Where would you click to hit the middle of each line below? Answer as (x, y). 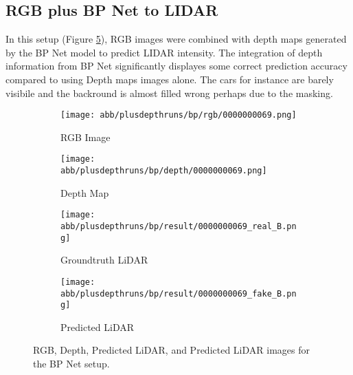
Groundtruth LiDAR (104, 260)
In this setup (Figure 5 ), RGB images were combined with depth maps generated (176, 39)
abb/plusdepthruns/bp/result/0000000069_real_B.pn (179, 226)
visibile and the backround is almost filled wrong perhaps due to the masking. (169, 93)
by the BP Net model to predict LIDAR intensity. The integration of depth (164, 52)
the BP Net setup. (71, 364)
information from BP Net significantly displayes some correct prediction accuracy (176, 66)
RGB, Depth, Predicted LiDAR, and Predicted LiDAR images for (171, 350)
